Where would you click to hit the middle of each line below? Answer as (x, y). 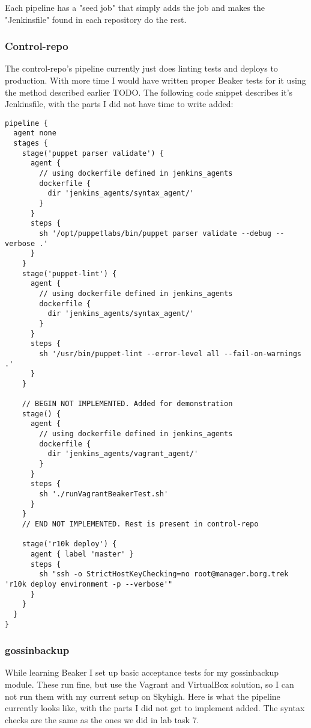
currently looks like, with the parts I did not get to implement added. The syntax (155, 708)
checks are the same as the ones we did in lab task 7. (102, 719)
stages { (31, 143)
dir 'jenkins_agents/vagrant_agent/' (123, 454)
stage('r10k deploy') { (69, 544)
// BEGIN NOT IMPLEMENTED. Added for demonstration (127, 404)
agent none (35, 133)
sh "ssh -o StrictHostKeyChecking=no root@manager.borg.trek (164, 574)
